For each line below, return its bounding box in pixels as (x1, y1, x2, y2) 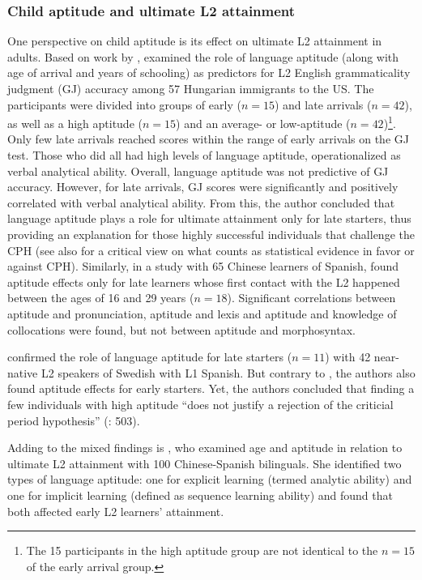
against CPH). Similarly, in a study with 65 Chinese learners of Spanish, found (7, 258, 399, 275)
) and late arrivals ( (274, 96, 372, 113)
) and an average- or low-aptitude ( (176, 114, 351, 131)
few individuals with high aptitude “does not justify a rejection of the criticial (7, 395, 394, 412)
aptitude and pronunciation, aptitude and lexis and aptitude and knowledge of (7, 305, 397, 322)
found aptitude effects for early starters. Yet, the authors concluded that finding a (7, 380, 415, 397)
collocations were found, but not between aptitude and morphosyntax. (7, 321, 356, 338)
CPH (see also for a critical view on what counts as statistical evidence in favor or (7, 241, 415, 258)
